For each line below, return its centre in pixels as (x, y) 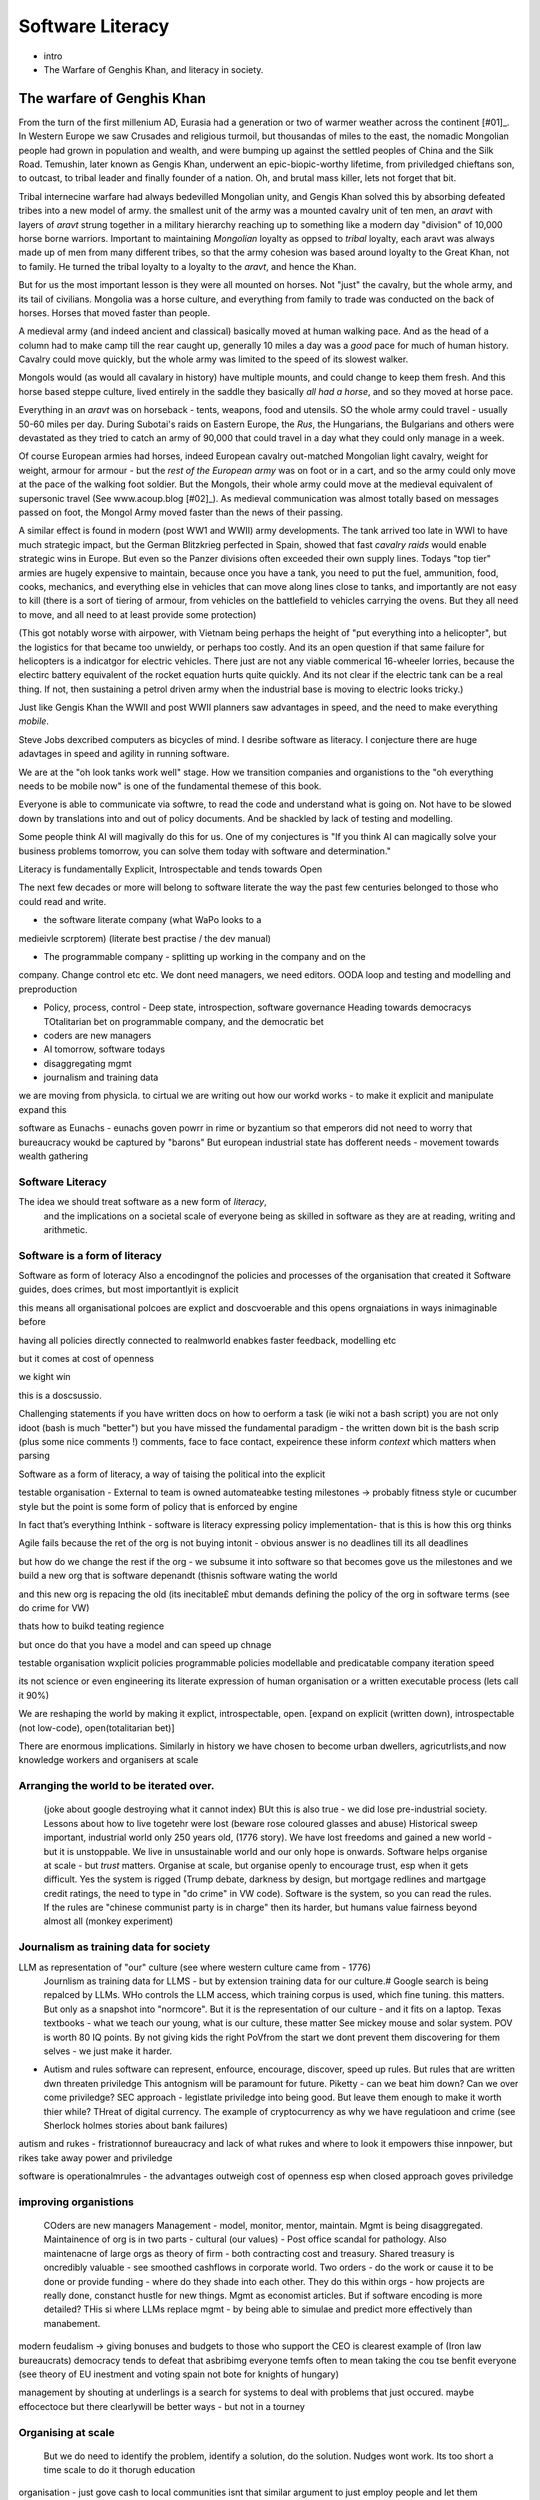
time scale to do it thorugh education (119, 2470)
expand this (42, 1109)
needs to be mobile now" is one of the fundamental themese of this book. (170, 786)
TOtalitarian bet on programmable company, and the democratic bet (183, 1021)
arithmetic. (65, 1229)
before (32, 1322)
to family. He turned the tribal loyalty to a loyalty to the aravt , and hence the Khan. (187, 266)
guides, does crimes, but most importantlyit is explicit (128, 1289)
